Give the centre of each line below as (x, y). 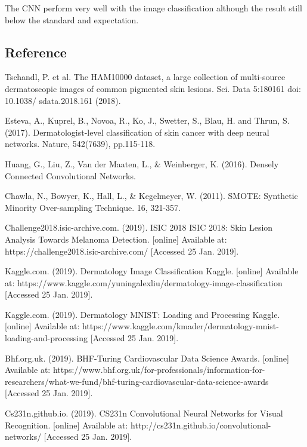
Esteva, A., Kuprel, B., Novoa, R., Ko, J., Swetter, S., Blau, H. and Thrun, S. (147, 120)
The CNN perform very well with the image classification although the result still (153, 8)
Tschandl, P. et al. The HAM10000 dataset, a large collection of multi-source (145, 77)
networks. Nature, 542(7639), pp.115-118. (80, 144)
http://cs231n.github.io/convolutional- (201, 425)
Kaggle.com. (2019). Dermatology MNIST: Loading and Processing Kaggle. (142, 314)
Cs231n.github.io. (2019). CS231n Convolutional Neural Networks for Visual (144, 413)
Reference (36, 52)
